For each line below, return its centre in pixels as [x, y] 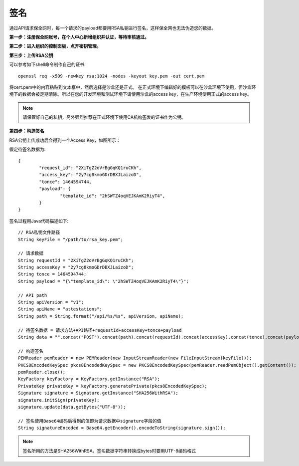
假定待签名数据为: [27, 149]
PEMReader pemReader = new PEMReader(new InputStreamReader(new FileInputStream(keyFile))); [135, 358]
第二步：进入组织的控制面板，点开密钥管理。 [55, 46]
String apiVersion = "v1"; [51, 302]
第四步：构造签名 [27, 131]
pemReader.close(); [42, 372]
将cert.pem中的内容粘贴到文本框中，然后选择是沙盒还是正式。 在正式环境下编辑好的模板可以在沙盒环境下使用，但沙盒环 [133, 87]
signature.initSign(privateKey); [59, 400]
